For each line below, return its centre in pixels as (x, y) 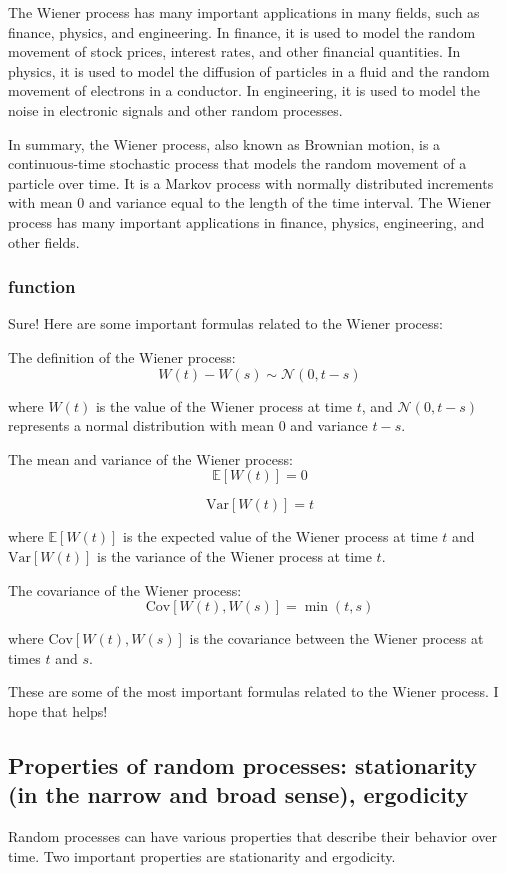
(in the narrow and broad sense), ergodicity (238, 794)
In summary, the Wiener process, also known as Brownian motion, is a (224, 143)
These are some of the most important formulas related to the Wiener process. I (253, 691)
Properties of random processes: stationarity (243, 764)
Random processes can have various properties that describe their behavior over (253, 836)
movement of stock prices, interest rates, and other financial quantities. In (234, 51)
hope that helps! (58, 710)
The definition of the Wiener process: (122, 356)
